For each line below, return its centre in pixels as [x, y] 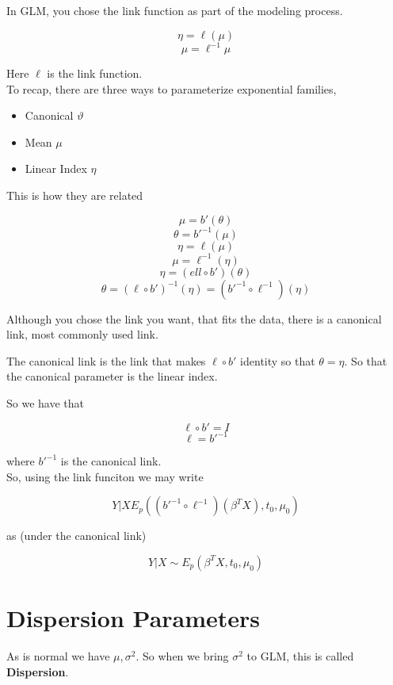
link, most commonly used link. [82, 334]
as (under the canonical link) [76, 536]
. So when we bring [182, 656]
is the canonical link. [111, 461]
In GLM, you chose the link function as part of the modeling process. [175, 10]
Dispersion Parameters [134, 618]
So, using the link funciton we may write [105, 476]
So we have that [45, 403]
